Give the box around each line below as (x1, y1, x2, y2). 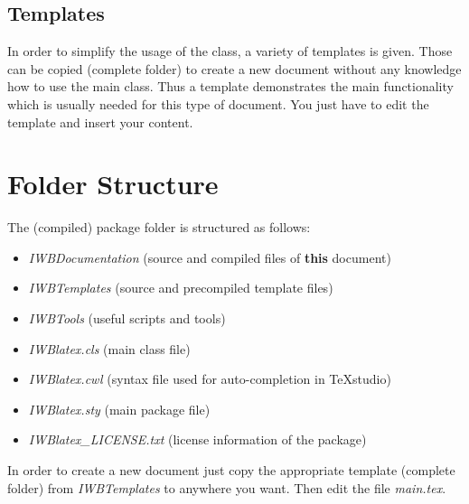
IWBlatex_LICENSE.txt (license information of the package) (28, 430, 367, 449)
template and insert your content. (7, 112, 193, 131)
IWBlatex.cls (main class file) (28, 339, 191, 358)
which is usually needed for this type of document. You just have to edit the (7, 94, 429, 113)
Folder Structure (7, 165, 219, 202)
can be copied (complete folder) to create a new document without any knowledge (7, 59, 462, 78)
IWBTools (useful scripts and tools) (28, 309, 226, 328)
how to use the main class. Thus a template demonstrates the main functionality (7, 77, 454, 96)
